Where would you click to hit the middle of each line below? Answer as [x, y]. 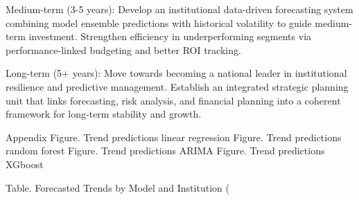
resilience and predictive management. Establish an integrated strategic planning [177, 86]
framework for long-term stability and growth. [104, 114]
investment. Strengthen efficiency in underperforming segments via [170, 36]
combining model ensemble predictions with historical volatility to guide [159, 22]
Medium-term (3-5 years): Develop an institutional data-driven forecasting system [179, 9]
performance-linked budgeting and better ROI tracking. [123, 49]
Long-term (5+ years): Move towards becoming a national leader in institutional [176, 73]
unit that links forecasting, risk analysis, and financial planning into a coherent [173, 100]
